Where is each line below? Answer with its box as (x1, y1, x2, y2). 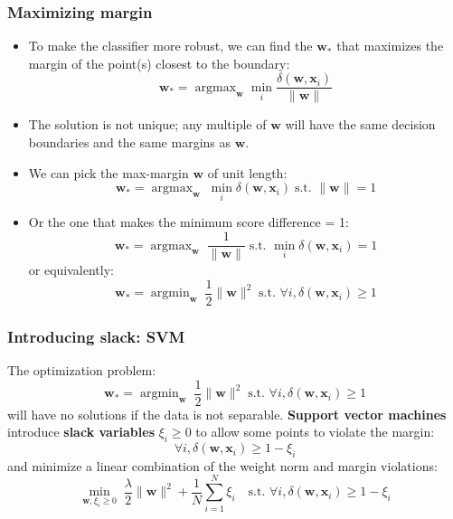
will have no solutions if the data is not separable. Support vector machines (7, 404, 447, 423)
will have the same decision (285, 115, 436, 134)
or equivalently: (28, 260, 114, 279)
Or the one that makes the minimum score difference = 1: (28, 212, 349, 231)
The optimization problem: (7, 361, 156, 379)
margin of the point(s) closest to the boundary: (28, 53, 290, 72)
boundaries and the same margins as (28, 133, 231, 152)
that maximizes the (336, 36, 444, 55)
